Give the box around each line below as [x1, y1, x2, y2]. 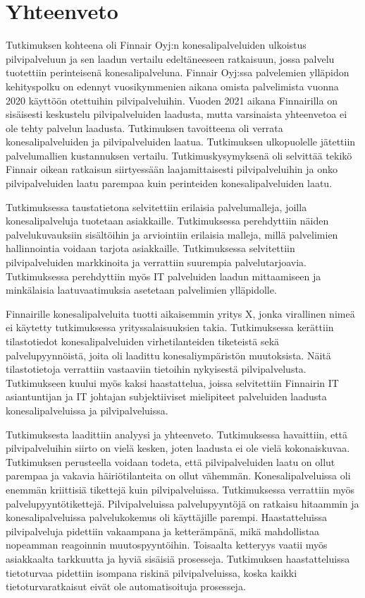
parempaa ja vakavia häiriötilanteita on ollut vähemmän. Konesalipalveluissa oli [6, 468, 351, 483]
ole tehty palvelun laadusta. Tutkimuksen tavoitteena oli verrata [6, 120, 283, 135]
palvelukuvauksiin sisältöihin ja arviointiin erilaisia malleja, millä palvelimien [6, 227, 338, 241]
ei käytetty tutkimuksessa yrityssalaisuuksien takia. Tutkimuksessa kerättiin [6, 320, 334, 335]
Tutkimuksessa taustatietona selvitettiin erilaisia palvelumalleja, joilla [6, 199, 307, 214]
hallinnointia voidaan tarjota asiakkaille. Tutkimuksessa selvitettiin [6, 241, 295, 256]
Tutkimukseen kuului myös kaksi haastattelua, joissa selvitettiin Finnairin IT [6, 375, 339, 390]
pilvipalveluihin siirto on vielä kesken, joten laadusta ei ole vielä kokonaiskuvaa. [6, 441, 350, 455]
